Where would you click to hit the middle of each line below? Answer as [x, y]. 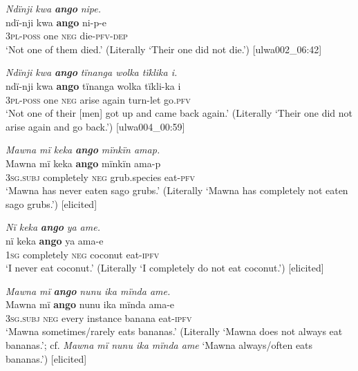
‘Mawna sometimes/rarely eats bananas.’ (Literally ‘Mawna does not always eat [174, 331]
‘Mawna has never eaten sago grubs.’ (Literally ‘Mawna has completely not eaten [177, 190]
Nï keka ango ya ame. [53, 227]
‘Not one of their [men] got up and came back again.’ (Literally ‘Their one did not [179, 113]
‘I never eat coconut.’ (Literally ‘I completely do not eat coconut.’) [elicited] [165, 268]
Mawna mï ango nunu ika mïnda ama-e [90, 304]
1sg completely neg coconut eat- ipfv [83, 254]
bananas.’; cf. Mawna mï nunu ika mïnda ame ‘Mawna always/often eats [159, 345]
